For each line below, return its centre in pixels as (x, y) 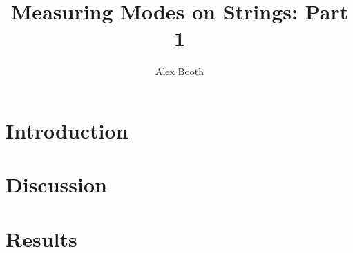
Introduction (67, 130)
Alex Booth (180, 71)
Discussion (56, 184)
